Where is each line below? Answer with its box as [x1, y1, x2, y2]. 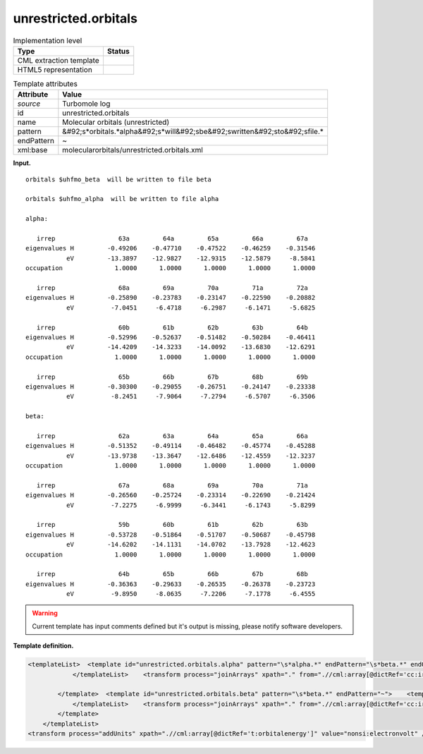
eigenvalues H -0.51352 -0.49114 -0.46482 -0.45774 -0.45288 [25, 442, 316, 450]
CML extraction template [17, 55, 99, 65]
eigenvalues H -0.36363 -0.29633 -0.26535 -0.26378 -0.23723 [25, 580, 316, 588]
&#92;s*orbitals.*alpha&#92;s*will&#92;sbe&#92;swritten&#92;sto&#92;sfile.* [62, 127, 324, 137]
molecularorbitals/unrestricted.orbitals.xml [62, 145, 204, 155]
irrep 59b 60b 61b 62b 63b [36, 521, 308, 529]
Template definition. [13, 642, 74, 650]
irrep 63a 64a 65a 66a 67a [36, 235, 308, 243]
